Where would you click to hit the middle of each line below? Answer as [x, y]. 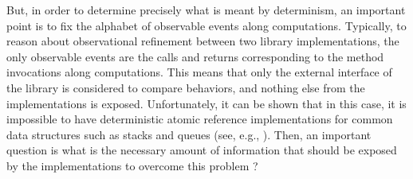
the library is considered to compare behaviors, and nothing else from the [186, 87]
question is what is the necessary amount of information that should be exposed [202, 150]
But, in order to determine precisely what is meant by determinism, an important [206, 10]
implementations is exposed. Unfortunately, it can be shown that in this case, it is [206, 103]
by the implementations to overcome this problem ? [132, 165]
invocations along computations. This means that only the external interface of [199, 72]
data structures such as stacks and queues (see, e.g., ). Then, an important [189, 134]
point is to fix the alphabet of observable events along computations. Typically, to [206, 25]
